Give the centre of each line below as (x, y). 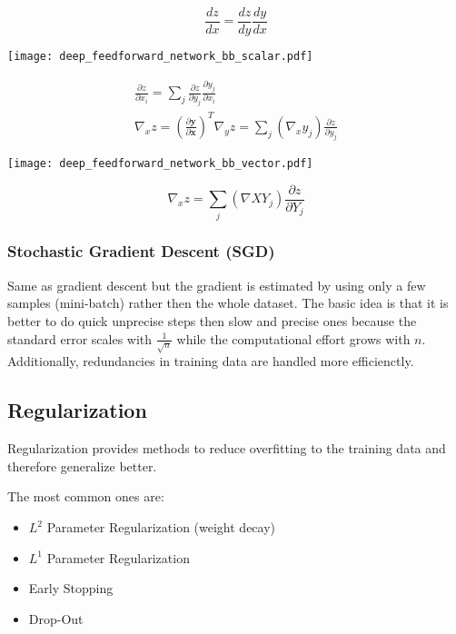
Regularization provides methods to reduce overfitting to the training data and (227, 448)
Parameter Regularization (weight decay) (161, 527)
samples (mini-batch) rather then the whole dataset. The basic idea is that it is (228, 303)
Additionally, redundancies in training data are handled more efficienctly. (211, 361)
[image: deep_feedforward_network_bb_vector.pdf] (160, 164)
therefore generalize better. (82, 466)
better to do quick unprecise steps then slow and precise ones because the (212, 320)
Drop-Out (56, 618)
